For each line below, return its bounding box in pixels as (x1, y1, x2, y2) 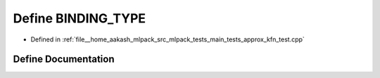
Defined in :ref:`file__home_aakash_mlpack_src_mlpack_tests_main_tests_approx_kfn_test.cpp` (30, 35, 305, 44)
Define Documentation (13, 53, 115, 65)
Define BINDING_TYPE (13, 11, 146, 26)
